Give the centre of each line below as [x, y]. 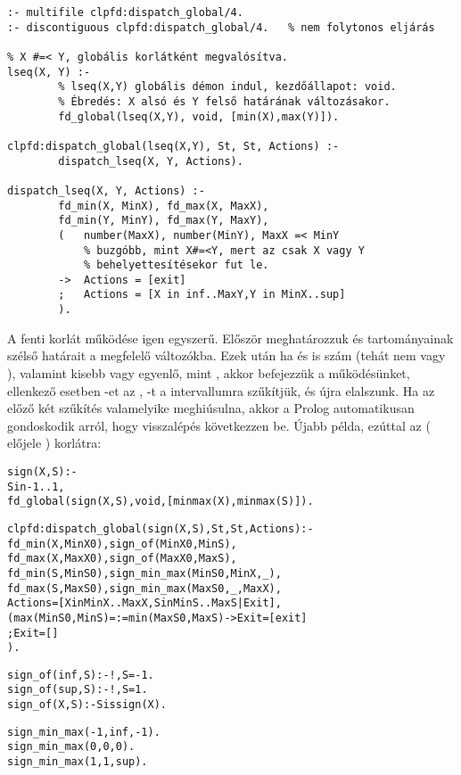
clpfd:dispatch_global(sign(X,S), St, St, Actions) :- [161, 528]
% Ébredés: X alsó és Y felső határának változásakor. [224, 101]
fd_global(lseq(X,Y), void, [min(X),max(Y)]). [199, 116]
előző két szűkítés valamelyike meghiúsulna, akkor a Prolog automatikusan [211, 408]
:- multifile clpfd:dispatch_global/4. [125, 12]
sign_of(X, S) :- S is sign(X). [87, 705]
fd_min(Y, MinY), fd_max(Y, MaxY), [164, 221]
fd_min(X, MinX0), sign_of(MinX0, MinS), [122, 544]
